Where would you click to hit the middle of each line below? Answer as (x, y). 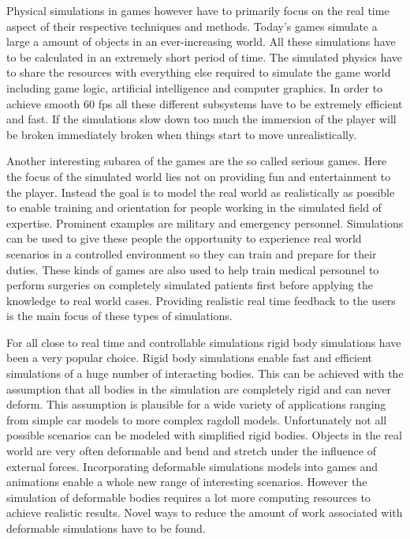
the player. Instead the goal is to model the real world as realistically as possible (201, 192)
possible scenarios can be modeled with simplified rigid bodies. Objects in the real (204, 435)
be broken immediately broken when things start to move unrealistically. (182, 134)
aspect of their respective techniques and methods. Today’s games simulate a (192, 26)
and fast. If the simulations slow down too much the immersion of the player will (201, 119)
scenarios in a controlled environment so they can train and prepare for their (192, 253)
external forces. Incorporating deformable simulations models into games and (192, 466)
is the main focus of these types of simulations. (119, 316)
